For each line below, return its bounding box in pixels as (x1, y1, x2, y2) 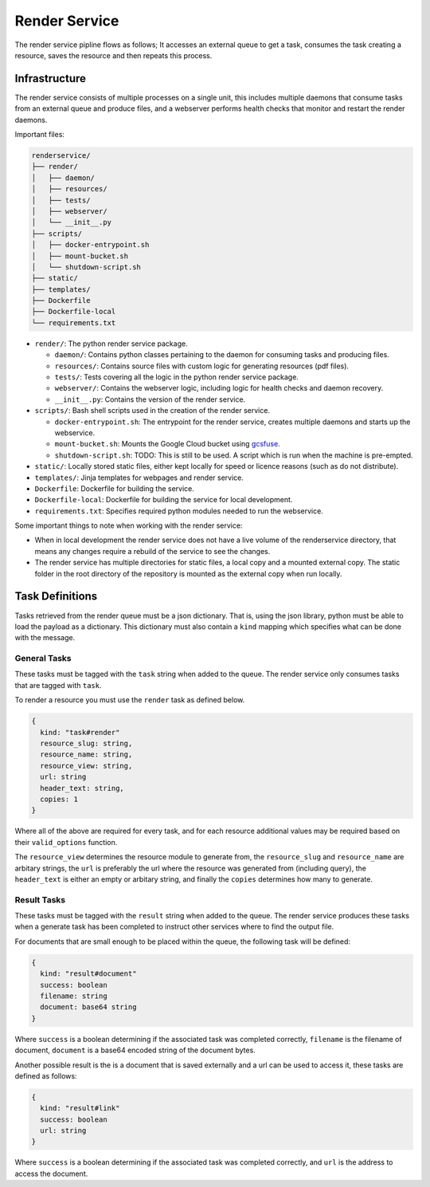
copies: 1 (40, 794, 79, 804)
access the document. (14, 1169, 88, 1178)
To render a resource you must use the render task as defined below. (14, 695, 245, 705)
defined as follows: (14, 1071, 77, 1080)
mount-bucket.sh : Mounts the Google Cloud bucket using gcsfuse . (54, 439, 280, 449)
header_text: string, (40, 784, 125, 792)
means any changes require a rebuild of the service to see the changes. (34, 546, 271, 556)
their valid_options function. (14, 837, 118, 847)
